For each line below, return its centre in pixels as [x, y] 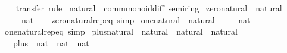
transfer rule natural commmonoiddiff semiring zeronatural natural [149, 8]
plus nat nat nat [51, 43]
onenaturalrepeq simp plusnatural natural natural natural [121, 31]
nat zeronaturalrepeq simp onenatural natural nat [136, 19]
